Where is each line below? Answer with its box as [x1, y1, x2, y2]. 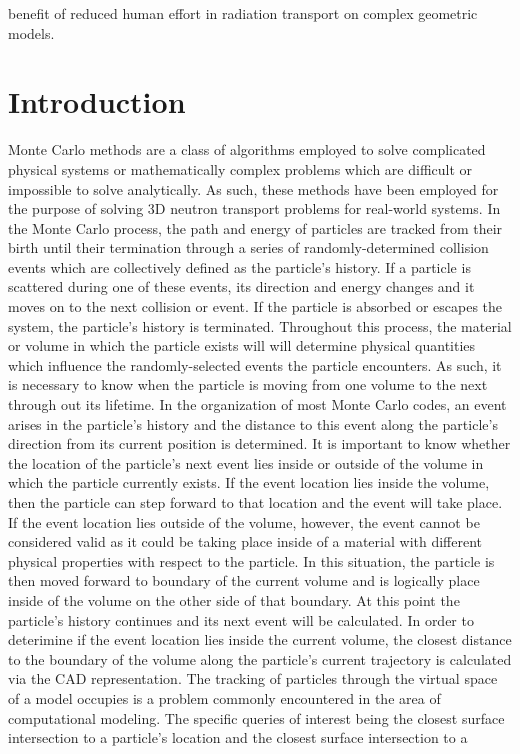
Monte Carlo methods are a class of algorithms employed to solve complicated [8, 139, 486, 160]
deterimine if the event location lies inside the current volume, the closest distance [8, 629, 512, 650]
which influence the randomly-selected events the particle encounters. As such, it [8, 354, 502, 375]
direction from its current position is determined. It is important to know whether [8, 433, 511, 454]
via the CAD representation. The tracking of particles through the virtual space [8, 668, 498, 689]
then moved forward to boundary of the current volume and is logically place [8, 570, 480, 591]
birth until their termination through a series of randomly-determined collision [8, 237, 489, 258]
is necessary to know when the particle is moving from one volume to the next [8, 374, 488, 395]
